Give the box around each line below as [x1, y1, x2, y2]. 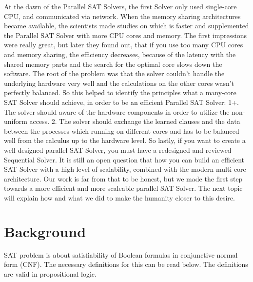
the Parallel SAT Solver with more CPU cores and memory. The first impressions [4, 30, 247, 40]
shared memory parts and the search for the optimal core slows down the [4, 59, 222, 69]
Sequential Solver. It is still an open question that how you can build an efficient [4, 154, 245, 164]
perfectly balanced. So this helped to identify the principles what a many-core [4, 87, 236, 98]
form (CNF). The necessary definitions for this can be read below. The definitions [4, 259, 248, 269]
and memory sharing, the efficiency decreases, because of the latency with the [4, 49, 236, 59]
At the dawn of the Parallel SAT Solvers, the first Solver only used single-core [4, 1, 237, 11]
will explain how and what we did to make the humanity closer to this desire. [4, 192, 235, 202]
